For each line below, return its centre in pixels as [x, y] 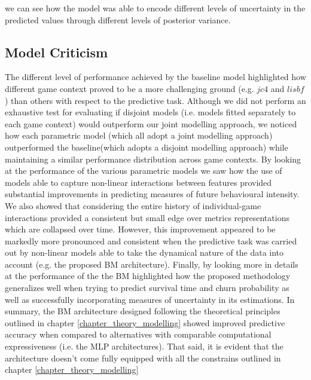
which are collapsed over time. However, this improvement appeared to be [140, 229]
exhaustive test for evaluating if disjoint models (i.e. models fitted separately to [150, 112]
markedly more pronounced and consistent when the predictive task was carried [151, 240]
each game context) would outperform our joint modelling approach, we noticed [151, 123]
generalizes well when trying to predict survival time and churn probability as [147, 288]
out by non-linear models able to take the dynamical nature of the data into [144, 252]
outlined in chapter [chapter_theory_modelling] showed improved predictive [145, 322]
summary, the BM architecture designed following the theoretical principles [143, 311]
